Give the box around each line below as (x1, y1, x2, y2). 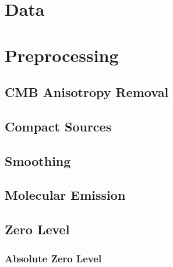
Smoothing (5, 151, 71, 169)
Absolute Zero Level (5, 251, 102, 265)
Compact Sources (5, 117, 112, 135)
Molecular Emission (5, 186, 126, 204)
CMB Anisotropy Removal (5, 83, 169, 101)
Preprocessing (5, 43, 119, 67)
